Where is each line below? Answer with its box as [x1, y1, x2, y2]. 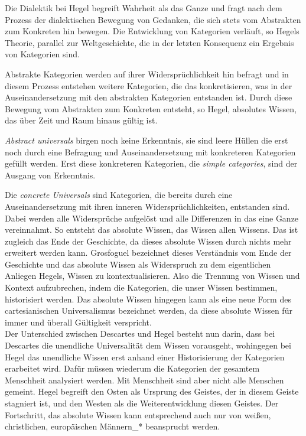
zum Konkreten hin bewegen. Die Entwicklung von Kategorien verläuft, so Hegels [5, 25, 300, 37]
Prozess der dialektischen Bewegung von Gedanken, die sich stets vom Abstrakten [5, 13, 301, 25]
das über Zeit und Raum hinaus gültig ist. [5, 114, 158, 126]
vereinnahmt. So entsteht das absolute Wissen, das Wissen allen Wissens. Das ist [5, 223, 298, 236]
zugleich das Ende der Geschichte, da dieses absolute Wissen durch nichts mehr [5, 235, 292, 247]
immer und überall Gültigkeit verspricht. [5, 315, 152, 328]
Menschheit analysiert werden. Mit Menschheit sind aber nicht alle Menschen [5, 373, 284, 386]
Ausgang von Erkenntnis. [5, 168, 96, 181]
